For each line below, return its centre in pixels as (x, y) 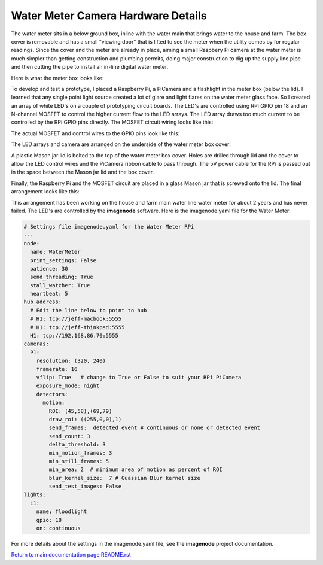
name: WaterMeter (55, 252)
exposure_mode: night (68, 386)
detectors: (52, 394)
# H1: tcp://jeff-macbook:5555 (76, 319)
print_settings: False (63, 260)
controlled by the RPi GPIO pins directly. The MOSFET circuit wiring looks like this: (112, 122)
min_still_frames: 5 (79, 461)
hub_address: (43, 302)
